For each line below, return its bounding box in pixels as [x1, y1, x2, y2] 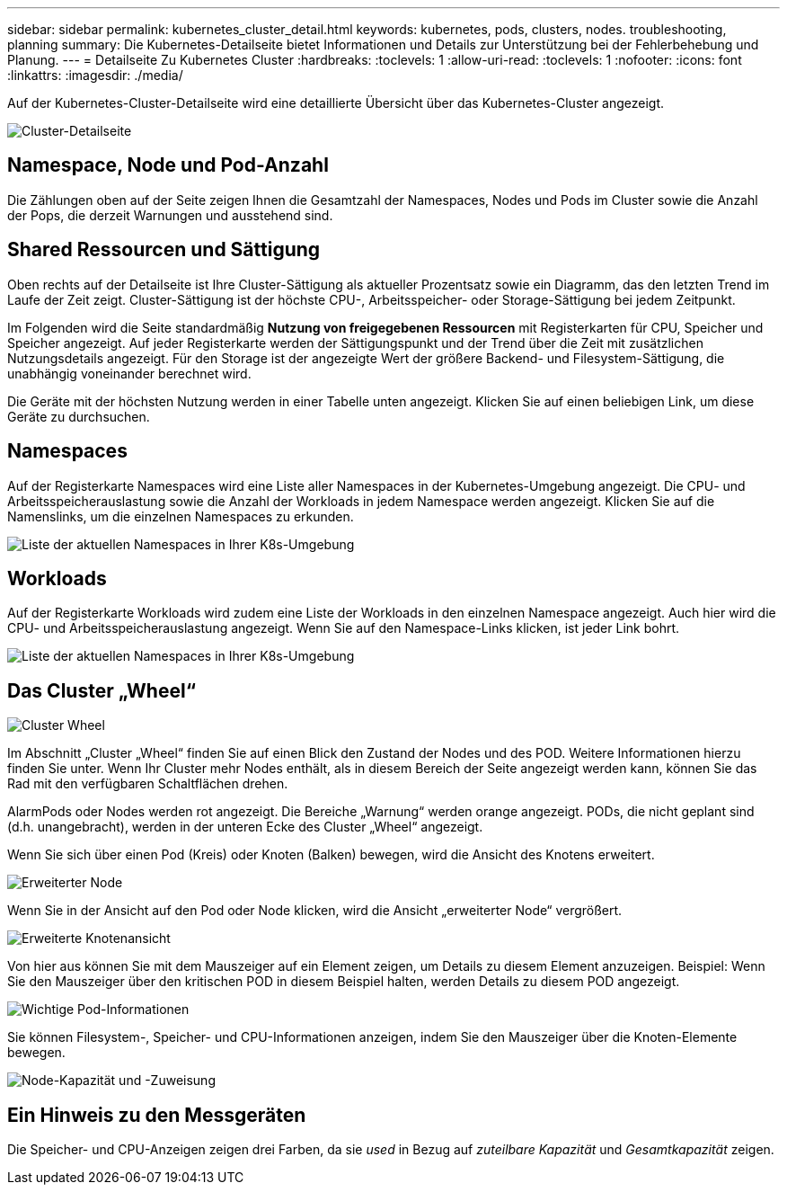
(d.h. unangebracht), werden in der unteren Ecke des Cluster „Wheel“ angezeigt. [7, 819, 483, 835]
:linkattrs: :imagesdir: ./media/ [7, 67, 183, 83]
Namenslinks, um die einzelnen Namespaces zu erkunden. [7, 508, 354, 524]
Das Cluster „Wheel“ [7, 679, 196, 702]
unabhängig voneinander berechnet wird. [7, 365, 252, 381]
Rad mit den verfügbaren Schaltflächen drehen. [7, 776, 288, 792]
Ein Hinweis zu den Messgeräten [7, 1103, 306, 1126]
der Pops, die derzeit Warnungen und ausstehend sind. [7, 207, 333, 223]
